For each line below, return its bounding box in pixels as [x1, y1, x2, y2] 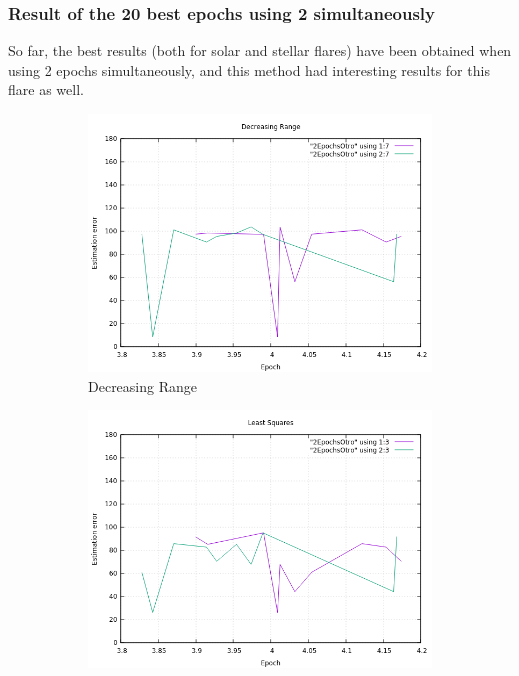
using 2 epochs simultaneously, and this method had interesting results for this [8, 59, 490, 80]
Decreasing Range [88, 375, 197, 396]
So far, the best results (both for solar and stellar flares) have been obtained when [8, 40, 512, 61]
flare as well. [8, 79, 84, 100]
